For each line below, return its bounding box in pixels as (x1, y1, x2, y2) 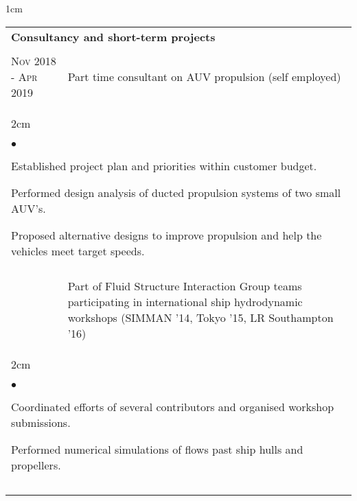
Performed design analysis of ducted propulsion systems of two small (11, 184, 341, 200)
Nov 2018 (11, 52, 56, 69)
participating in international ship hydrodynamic (67, 293, 303, 310)
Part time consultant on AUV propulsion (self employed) (67, 68, 341, 84)
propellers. (11, 456, 61, 473)
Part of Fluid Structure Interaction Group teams (67, 277, 302, 294)
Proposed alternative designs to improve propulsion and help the (11, 226, 322, 243)
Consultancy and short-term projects (11, 28, 216, 45)
